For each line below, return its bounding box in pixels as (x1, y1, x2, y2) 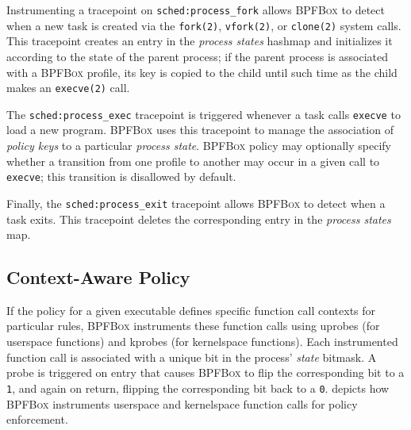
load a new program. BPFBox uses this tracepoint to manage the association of (6, 121, 394, 138)
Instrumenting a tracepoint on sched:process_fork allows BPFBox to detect (6, 2, 385, 17)
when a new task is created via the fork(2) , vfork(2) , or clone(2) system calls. (6, 17, 401, 33)
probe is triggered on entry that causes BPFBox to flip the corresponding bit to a (6, 364, 405, 381)
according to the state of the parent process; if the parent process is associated (6, 48, 389, 64)
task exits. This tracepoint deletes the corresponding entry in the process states (6, 210, 391, 227)
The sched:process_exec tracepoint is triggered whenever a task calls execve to (6, 106, 401, 122)
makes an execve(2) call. (6, 79, 130, 96)
